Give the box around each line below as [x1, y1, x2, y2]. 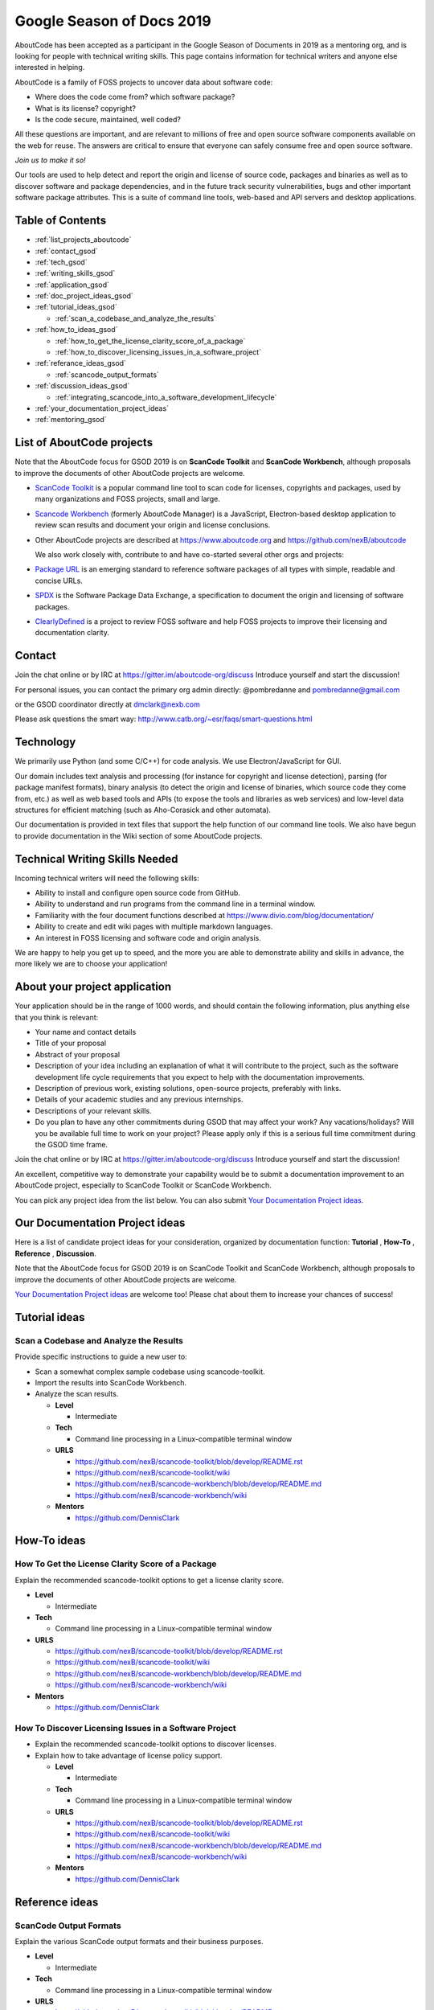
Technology [14, 736, 76, 749]
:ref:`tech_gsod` [35, 257, 88, 267]
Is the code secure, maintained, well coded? [35, 114, 181, 124]
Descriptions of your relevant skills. [35, 1105, 152, 1115]
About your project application [14, 980, 172, 994]
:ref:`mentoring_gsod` [35, 415, 108, 425]
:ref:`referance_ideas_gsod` [35, 359, 126, 368]
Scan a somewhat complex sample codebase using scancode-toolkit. [35, 1367, 265, 1376]
